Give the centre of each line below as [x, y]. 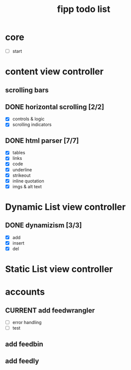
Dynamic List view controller [65, 207]
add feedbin [24, 344]
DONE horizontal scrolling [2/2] [55, 107]
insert [18, 243]
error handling [27, 323]
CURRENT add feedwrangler [50, 310]
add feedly [22, 361]
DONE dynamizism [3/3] [44, 225]
